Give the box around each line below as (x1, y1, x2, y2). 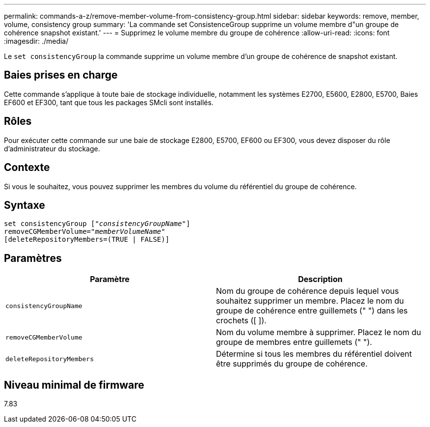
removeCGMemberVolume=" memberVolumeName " (4, 228, 165, 236)
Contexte (4, 161, 50, 174)
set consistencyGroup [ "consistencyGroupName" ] (4, 220, 190, 228)
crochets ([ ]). (216, 315, 267, 326)
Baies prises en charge (4, 69, 118, 82)
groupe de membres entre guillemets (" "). (216, 337, 372, 347)
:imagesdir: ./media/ (4, 37, 69, 45)
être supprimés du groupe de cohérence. (216, 359, 368, 369)
